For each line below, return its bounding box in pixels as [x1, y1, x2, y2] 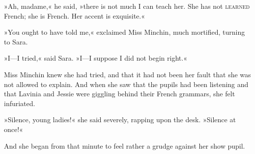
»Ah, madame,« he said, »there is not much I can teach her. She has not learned [4, 1, 250, 11]
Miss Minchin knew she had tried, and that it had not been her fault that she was [4, 69, 251, 79]
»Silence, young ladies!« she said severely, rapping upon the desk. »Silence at [4, 114, 236, 125]
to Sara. [4, 36, 28, 46]
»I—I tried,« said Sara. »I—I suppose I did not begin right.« [4, 53, 187, 63]
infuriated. [4, 98, 35, 108]
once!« [4, 124, 23, 134]
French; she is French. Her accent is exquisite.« [4, 10, 145, 21]
